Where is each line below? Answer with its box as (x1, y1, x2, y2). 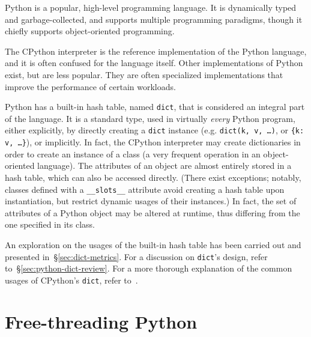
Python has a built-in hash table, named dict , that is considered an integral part (5, 100, 305, 113)
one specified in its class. (5, 218, 95, 231)
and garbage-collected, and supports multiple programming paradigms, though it (5, 13, 303, 25)
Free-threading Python (5, 309, 198, 333)
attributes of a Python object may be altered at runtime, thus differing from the (5, 206, 300, 219)
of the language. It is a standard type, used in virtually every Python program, (5, 112, 295, 124)
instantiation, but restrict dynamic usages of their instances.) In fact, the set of (5, 195, 297, 207)
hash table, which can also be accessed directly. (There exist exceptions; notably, (5, 171, 301, 183)
